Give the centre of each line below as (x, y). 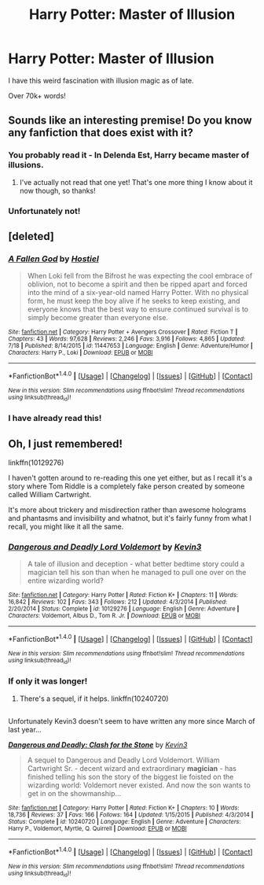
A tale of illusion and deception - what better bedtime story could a (136, 564)
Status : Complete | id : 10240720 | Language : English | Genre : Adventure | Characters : (125, 821)
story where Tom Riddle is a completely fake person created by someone (126, 486)
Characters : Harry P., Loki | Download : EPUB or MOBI (81, 353)
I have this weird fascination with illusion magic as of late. (101, 80)
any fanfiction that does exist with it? (101, 133)
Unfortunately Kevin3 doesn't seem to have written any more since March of (132, 721)
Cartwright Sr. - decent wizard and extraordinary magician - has (132, 768)
